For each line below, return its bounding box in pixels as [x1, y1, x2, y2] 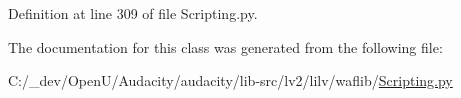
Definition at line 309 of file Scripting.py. [8, 3, 258, 23]
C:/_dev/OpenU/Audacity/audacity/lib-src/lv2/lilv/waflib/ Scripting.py [8, 70, 453, 91]
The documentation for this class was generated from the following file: [8, 36, 443, 57]
